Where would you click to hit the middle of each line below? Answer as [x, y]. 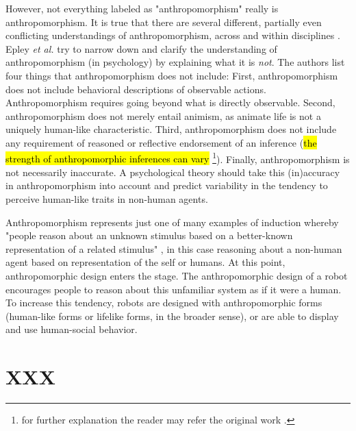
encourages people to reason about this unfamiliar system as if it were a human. [174, 289]
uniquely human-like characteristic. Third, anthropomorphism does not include [171, 129]
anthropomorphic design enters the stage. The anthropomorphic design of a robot [177, 275]
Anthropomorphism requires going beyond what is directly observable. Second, [170, 102]
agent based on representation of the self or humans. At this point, [145, 262]
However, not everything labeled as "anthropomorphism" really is [142, 8]
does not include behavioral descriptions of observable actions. [136, 89]
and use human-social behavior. [72, 329]
